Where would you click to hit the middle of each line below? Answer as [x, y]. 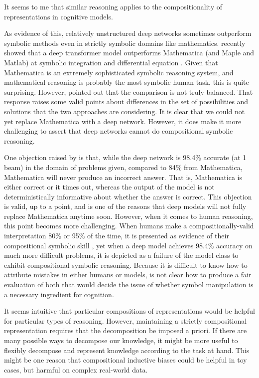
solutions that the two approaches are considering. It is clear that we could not [125, 111]
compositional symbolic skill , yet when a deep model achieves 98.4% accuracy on [128, 245]
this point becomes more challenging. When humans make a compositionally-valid [129, 226]
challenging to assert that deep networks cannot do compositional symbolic [119, 131]
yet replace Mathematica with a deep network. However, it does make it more [123, 121]
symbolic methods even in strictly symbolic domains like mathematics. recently [125, 43]
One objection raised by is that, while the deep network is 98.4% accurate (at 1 [125, 157]
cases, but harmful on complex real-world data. [76, 369]
